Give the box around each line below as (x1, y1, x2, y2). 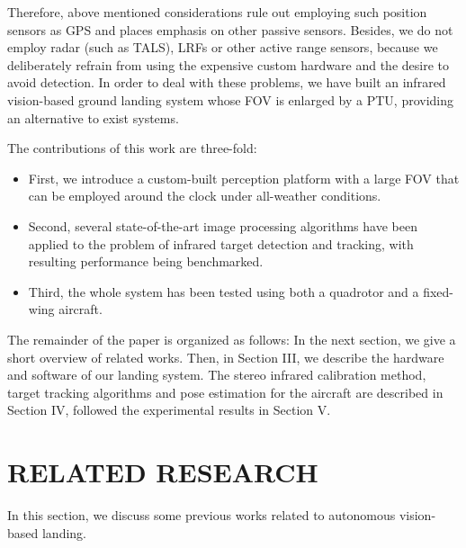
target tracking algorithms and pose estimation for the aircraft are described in (7, 382, 444, 401)
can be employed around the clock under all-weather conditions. (28, 186, 381, 205)
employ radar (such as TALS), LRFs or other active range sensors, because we (7, 38, 438, 57)
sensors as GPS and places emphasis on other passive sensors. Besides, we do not (7, 20, 453, 39)
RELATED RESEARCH (7, 454, 318, 490)
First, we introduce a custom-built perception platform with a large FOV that (28, 168, 460, 187)
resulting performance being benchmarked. (28, 252, 264, 271)
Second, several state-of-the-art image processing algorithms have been (28, 216, 417, 235)
